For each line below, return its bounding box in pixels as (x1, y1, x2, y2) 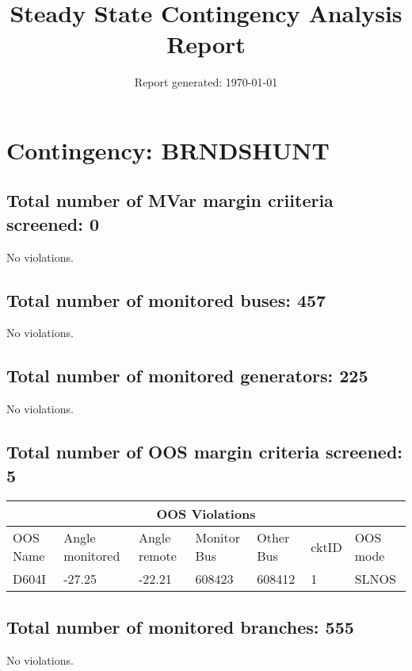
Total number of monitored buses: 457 (6, 287, 326, 312)
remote (138, 546, 177, 566)
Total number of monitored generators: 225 (6, 363, 368, 388)
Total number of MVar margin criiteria (6, 188, 334, 213)
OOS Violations (156, 504, 256, 523)
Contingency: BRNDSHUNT (6, 133, 330, 166)
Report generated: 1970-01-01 (134, 74, 278, 90)
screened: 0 (6, 211, 100, 236)
